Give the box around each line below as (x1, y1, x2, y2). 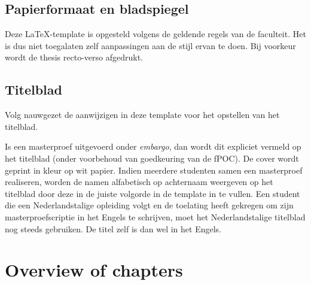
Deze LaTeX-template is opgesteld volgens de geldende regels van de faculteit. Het (5, 28, 306, 40)
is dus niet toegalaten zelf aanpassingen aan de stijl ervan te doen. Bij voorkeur (5, 39, 296, 51)
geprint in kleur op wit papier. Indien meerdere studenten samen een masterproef (5, 163, 303, 176)
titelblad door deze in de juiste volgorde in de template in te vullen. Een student (5, 187, 300, 199)
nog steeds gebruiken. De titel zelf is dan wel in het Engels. (5, 222, 221, 235)
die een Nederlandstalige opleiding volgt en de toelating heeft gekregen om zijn (5, 199, 294, 211)
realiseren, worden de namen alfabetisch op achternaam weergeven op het (5, 175, 273, 188)
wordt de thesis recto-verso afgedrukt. (5, 51, 143, 63)
